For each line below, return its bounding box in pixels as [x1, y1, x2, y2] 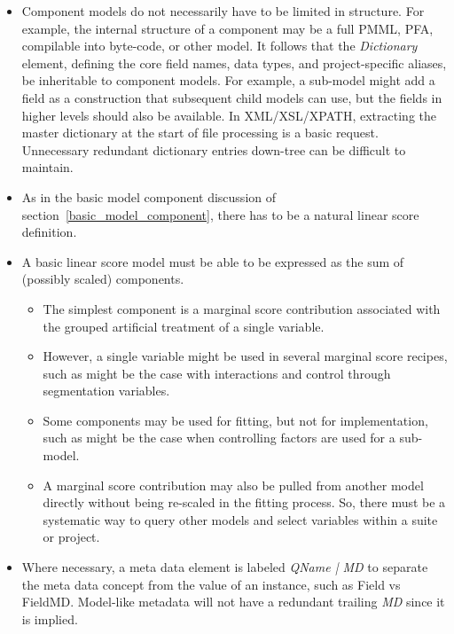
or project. [43, 528, 100, 546]
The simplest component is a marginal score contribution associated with [43, 299, 441, 317]
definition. [21, 223, 77, 241]
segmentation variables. [43, 381, 170, 400]
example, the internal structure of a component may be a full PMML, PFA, [21, 19, 434, 37]
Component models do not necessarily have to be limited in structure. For [21, 2, 425, 20]
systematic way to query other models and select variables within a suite [43, 510, 438, 528]
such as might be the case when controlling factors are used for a [43, 428, 395, 447]
